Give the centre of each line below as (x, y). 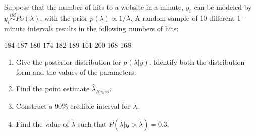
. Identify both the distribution (197, 62)
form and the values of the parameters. (76, 72)
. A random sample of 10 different (182, 18)
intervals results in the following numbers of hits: (103, 28)
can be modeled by (223, 7)
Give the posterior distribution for (69, 62)
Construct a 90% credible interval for (73, 106)
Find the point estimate (53, 89)
